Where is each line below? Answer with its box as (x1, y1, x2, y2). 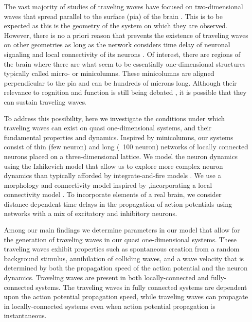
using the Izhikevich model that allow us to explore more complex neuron (4, 161, 223, 171)
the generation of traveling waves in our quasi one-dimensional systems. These (4, 234, 237, 244)
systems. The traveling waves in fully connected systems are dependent (36, 282, 247, 292)
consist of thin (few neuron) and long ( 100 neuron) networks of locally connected (4, 142, 249, 152)
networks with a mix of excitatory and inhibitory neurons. (4, 208, 177, 218)
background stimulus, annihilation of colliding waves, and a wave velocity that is (4, 253, 244, 263)
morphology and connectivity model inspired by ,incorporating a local (4, 179, 212, 190)
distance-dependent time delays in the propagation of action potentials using (4, 198, 232, 209)
